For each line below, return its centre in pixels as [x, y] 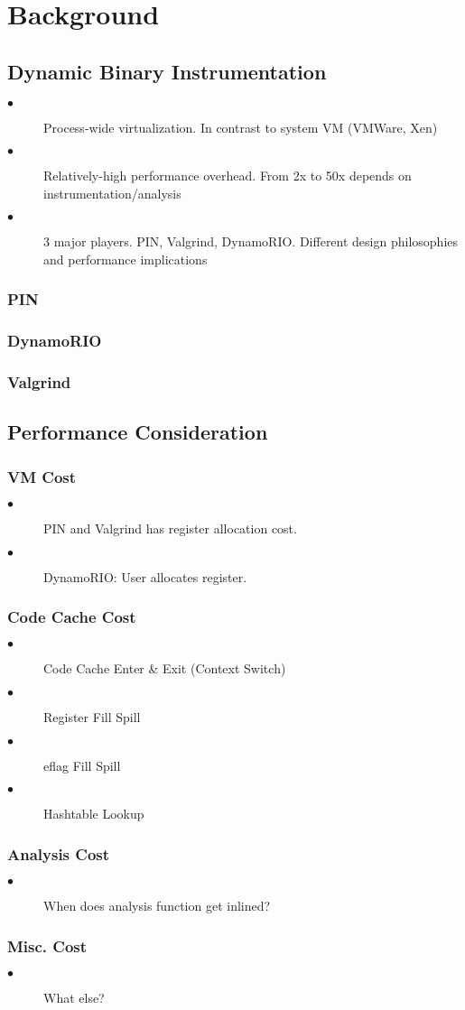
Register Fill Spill [92, 717]
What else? [74, 997]
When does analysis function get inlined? [157, 906]
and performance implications [126, 259]
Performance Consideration [138, 432]
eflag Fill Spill [82, 765]
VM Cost [42, 476]
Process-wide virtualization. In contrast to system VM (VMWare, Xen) [241, 127]
